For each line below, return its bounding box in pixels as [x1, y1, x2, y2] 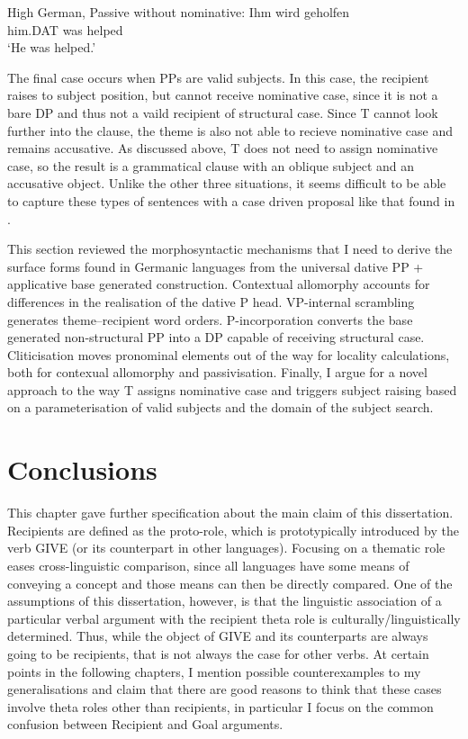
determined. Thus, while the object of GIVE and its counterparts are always [7, 626, 428, 645]
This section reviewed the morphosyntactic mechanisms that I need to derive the [7, 239, 453, 258]
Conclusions [7, 451, 157, 488]
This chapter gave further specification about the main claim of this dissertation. [7, 503, 454, 522]
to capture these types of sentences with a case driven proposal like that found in [7, 191, 455, 210]
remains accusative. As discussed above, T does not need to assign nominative [7, 139, 438, 158]
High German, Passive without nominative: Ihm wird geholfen [7, 3, 350, 21]
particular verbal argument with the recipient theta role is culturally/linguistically [7, 608, 461, 627]
